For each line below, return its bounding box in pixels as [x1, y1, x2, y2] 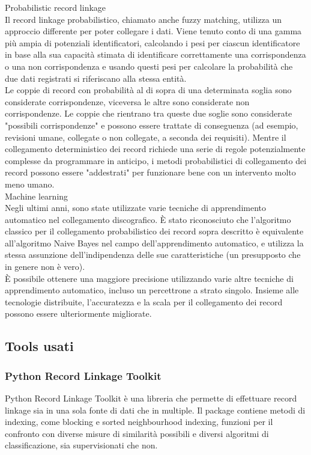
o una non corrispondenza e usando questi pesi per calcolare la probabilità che [5, 60, 293, 72]
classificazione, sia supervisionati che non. [5, 439, 158, 451]
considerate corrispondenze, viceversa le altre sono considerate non [5, 95, 250, 108]
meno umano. [5, 177, 55, 190]
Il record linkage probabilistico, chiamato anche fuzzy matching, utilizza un [5, 13, 282, 25]
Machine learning [5, 189, 68, 202]
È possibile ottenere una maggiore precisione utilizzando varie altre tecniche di [5, 272, 294, 284]
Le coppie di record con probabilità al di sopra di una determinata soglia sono [5, 84, 292, 96]
